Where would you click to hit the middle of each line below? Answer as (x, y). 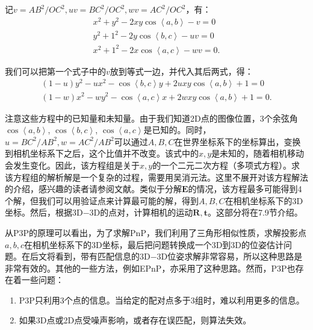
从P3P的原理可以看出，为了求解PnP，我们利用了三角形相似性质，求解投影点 (156, 232)
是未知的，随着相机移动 (258, 153)
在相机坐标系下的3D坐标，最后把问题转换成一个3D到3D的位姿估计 (154, 244)
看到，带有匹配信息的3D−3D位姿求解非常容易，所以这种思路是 (179, 256)
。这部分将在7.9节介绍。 (255, 212)
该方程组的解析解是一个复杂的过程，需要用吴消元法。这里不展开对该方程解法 (156, 177)
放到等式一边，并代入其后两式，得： (181, 71)
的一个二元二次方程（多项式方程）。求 (226, 165)
